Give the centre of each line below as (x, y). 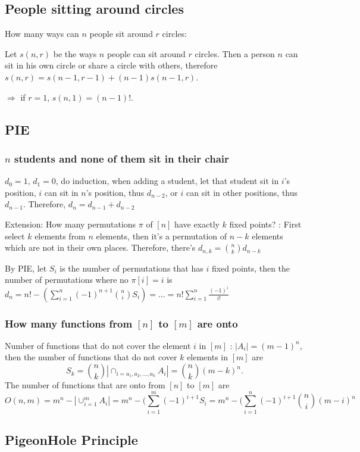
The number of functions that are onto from (85, 385)
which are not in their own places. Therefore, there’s (100, 247)
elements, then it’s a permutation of (162, 236)
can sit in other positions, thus (242, 192)
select (15, 236)
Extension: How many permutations (71, 224)
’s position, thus (115, 192)
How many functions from (69, 323)
